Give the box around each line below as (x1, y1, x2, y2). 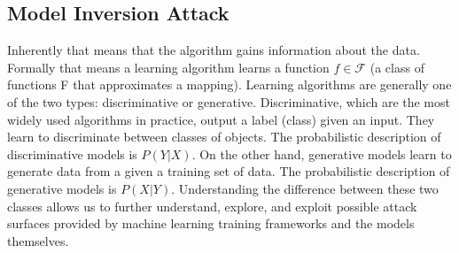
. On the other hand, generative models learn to (191, 144, 452, 163)
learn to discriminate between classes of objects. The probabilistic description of (7, 127, 441, 146)
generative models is (7, 179, 117, 197)
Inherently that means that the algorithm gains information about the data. (7, 41, 420, 59)
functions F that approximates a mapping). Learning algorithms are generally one (7, 75, 452, 94)
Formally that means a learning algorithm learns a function (7, 57, 330, 76)
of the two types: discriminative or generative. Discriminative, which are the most (7, 92, 450, 111)
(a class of (370, 57, 424, 76)
